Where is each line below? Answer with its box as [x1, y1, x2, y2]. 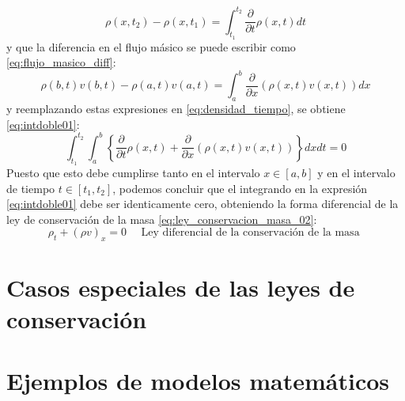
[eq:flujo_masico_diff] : [6, 54, 116, 70]
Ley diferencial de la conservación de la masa [141, 227, 360, 239]
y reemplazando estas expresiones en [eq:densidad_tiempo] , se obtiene [6, 100, 346, 117]
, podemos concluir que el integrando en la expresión [112, 180, 368, 196]
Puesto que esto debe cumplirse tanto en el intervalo [6, 165, 260, 181]
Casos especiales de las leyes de [6, 271, 355, 304]
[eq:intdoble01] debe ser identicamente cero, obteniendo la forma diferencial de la [6, 195, 399, 212]
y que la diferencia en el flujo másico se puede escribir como [6, 38, 296, 55]
